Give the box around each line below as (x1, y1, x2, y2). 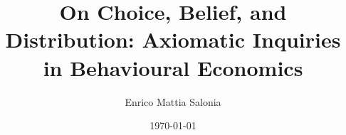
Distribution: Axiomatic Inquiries (5, 25, 341, 54)
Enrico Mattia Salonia (125, 94, 221, 109)
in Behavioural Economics (43, 53, 303, 82)
